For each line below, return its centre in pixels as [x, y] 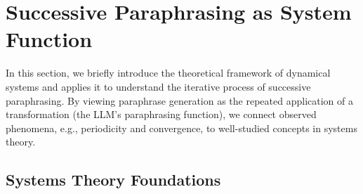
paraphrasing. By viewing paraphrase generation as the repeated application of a [179, 100]
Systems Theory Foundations [113, 180]
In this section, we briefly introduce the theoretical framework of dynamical [168, 73]
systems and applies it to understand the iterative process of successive [158, 86]
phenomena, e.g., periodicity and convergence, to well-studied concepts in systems [181, 128]
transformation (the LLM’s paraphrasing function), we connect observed [161, 114]
